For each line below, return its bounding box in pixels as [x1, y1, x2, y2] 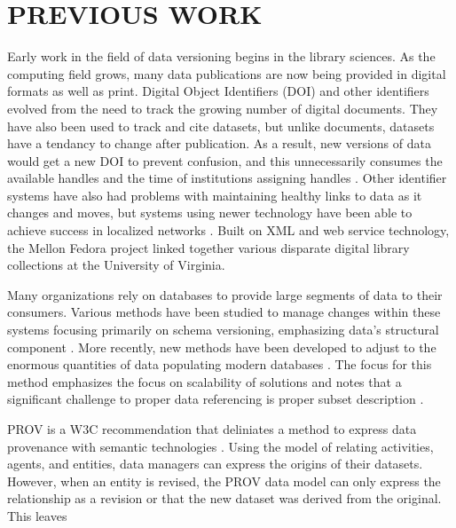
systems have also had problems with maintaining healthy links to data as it [7, 185, 422, 204]
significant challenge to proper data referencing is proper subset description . [7, 390, 424, 408]
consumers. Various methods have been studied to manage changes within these [7, 303, 441, 321]
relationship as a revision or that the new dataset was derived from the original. [7, 489, 442, 508]
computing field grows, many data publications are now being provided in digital [7, 64, 446, 83]
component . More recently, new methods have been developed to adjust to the [7, 337, 436, 356]
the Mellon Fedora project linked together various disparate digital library [7, 238, 410, 256]
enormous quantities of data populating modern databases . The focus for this [7, 355, 432, 374]
